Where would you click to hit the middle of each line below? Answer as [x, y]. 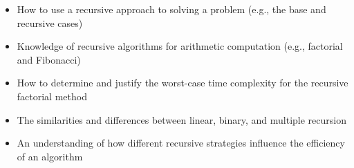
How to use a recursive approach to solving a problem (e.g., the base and [171, 9]
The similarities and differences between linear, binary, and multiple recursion [181, 119]
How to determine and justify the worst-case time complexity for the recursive [183, 83]
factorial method [52, 96]
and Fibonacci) [49, 59]
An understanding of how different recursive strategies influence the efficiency [181, 143]
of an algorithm [50, 156]
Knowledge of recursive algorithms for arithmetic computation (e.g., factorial [180, 46]
